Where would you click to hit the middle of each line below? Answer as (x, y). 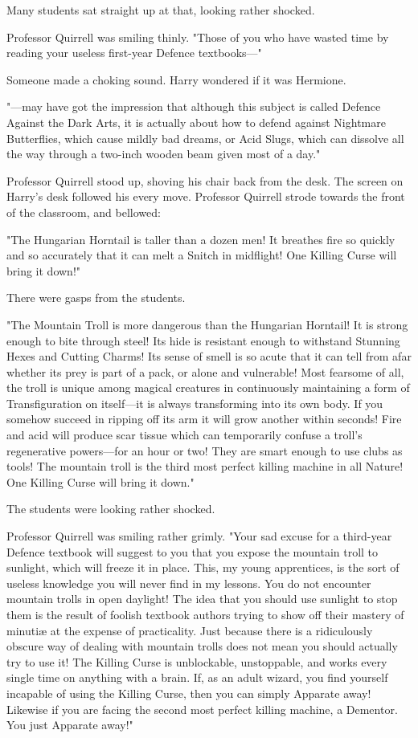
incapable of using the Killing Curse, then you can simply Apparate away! (189, 693)
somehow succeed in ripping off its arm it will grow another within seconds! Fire (204, 419)
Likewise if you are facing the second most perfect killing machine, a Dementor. (202, 709)
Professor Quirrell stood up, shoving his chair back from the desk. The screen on (205, 180)
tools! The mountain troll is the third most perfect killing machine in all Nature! (205, 466)
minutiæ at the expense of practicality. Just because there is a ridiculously (190, 630)
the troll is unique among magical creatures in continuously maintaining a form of (208, 387)
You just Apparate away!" (70, 725)
